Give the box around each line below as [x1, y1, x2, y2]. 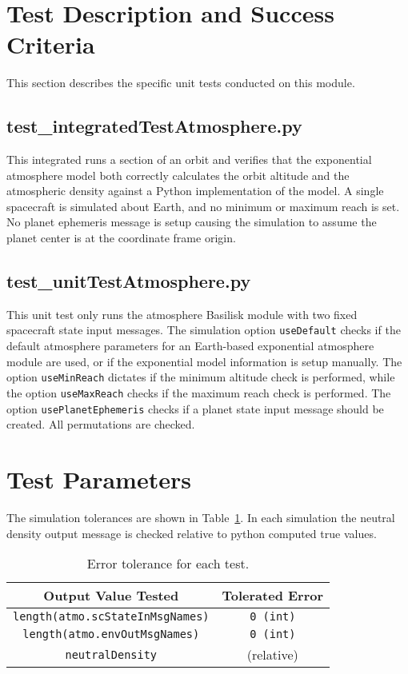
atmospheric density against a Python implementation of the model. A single [6, 182, 384, 199]
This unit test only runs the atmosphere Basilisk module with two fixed [6, 305, 358, 322]
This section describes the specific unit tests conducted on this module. [6, 74, 355, 91]
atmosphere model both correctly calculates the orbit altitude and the [6, 166, 350, 183]
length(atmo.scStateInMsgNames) [13, 610, 210, 624]
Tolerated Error [222, 586, 324, 605]
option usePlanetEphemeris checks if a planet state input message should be [6, 400, 384, 417]
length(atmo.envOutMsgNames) [22, 628, 200, 641]
